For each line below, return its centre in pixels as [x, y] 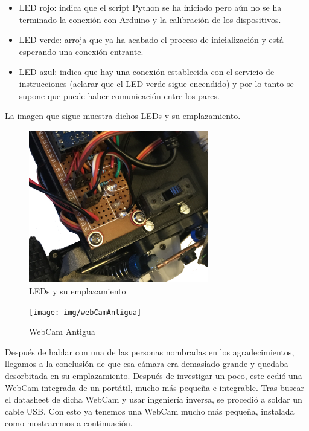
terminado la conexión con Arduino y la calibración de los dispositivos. [150, 19]
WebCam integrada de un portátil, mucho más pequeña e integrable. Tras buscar [154, 387]
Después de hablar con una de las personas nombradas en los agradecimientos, [150, 352]
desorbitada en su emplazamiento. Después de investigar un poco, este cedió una [154, 375]
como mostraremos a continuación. [69, 423]
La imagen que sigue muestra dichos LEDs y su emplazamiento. [123, 116]
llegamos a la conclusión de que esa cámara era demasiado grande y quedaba [147, 364]
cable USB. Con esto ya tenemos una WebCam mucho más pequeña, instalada [150, 411]
